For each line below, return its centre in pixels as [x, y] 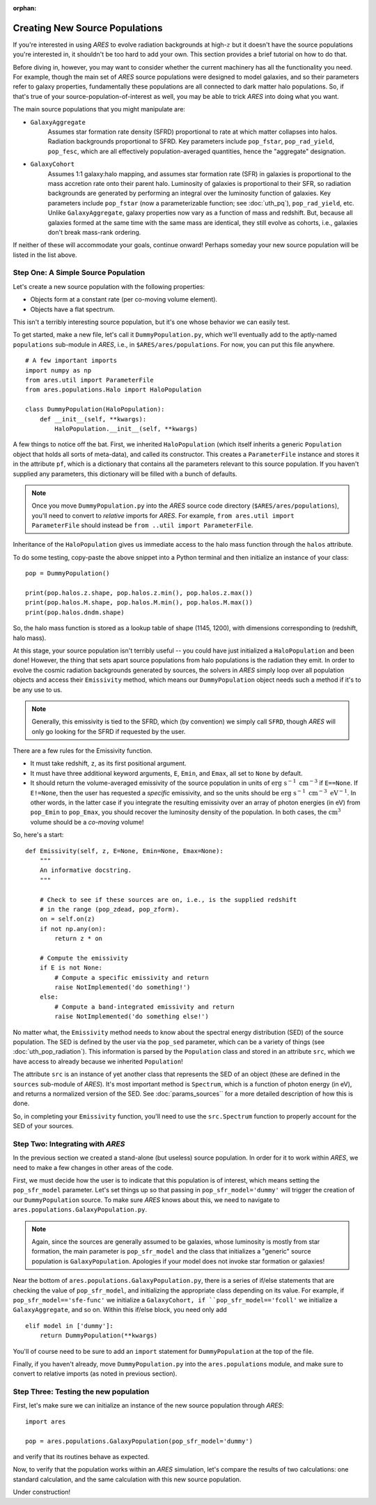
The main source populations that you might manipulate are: [99, 109]
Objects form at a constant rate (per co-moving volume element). [124, 299]
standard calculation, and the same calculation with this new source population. [127, 1479]
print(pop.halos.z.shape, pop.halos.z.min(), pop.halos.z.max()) [139, 593]
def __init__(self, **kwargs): [93, 419]
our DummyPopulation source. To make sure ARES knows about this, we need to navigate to [146, 1200]
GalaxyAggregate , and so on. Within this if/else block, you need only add [120, 1310]
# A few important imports [71, 361]
